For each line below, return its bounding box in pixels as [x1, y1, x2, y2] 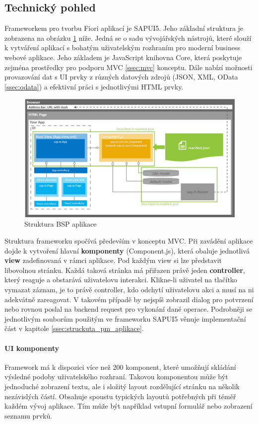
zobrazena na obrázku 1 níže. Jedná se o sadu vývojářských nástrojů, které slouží [4, 32, 252, 43]
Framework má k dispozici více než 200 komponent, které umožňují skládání [4, 361, 236, 372]
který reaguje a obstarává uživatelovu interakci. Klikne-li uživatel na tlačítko [4, 274, 237, 285]
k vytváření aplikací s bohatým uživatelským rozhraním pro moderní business [4, 42, 241, 53]
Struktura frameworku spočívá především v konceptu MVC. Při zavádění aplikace [4, 236, 253, 246]
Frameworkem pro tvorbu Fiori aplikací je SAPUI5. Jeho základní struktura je [4, 23, 244, 33]
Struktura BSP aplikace [24, 219, 97, 229]
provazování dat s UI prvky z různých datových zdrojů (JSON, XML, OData [4, 72, 238, 82]
